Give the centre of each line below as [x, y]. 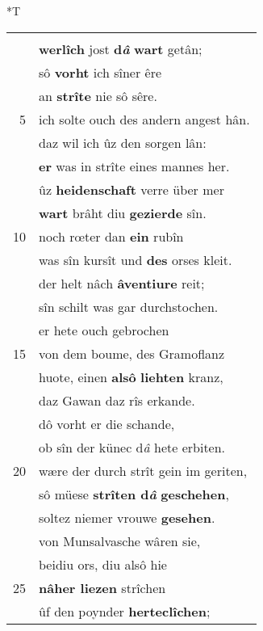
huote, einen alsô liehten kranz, [131, 376]
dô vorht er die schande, [107, 423]
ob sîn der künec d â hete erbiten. [132, 447]
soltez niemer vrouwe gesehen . [127, 517]
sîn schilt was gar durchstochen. [129, 306]
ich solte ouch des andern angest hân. [144, 119]
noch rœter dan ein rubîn [111, 236]
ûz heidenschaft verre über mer [131, 189]
